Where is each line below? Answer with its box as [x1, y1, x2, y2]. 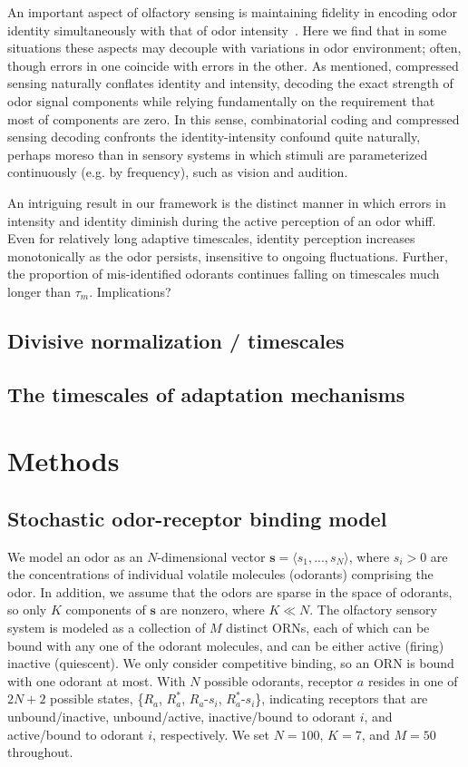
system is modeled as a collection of [7, 618, 206, 637]
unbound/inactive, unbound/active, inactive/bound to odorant [7, 706, 356, 725]
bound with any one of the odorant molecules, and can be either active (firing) [7, 635, 444, 654]
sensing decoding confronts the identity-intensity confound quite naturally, [7, 127, 421, 146]
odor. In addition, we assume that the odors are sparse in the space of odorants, [7, 582, 453, 601]
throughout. [7, 742, 73, 762]
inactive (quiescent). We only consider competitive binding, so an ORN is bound [7, 654, 454, 673]
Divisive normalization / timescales [7, 326, 345, 354]
